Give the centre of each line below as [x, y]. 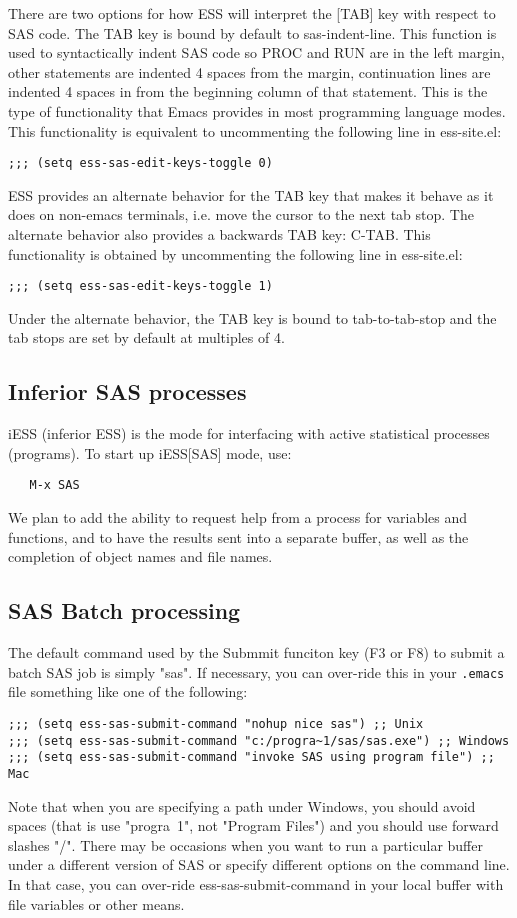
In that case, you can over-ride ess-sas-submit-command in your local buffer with [256, 883]
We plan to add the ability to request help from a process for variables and [238, 517]
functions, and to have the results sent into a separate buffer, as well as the [238, 536]
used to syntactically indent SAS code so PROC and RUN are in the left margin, [256, 52]
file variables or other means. [96, 903]
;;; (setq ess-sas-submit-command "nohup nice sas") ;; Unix [216, 723]
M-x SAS [54, 485]
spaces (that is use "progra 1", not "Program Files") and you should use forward [253, 825]
